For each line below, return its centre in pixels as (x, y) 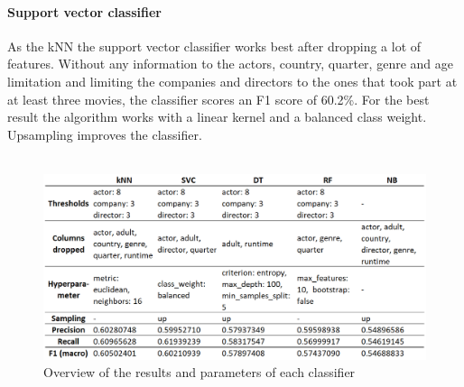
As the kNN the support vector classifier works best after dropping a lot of (214, 46)
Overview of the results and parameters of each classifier (200, 372)
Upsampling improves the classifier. (105, 134)
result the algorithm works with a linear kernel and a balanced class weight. (217, 117)
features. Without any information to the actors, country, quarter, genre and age (230, 64)
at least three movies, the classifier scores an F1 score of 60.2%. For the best (218, 99)
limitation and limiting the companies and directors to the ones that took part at (232, 81)
